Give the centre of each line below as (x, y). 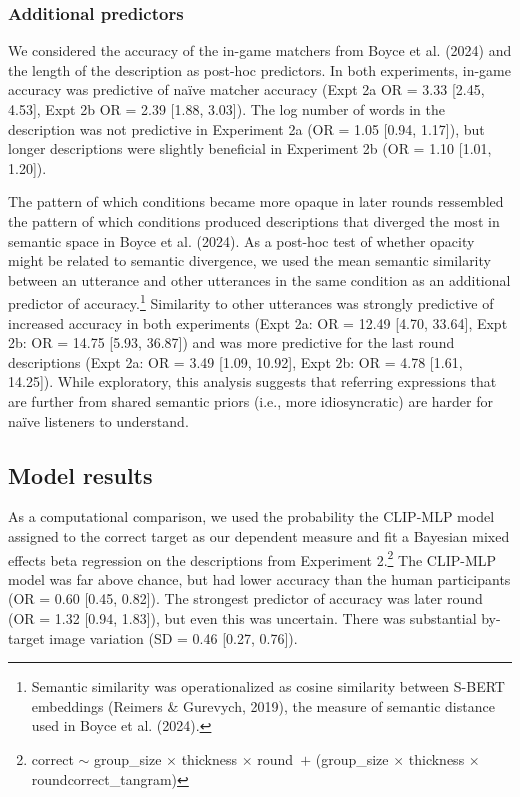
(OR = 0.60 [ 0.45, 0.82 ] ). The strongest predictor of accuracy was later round (245, 598)
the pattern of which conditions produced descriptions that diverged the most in (254, 220)
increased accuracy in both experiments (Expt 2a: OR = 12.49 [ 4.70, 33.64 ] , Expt (258, 322)
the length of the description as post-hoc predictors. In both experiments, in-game (259, 69)
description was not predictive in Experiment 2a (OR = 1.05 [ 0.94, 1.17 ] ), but (246, 128)
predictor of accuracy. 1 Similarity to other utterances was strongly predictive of (251, 301)
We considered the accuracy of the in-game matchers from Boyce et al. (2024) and (260, 50)
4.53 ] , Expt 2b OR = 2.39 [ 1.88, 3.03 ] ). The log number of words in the (226, 109)
